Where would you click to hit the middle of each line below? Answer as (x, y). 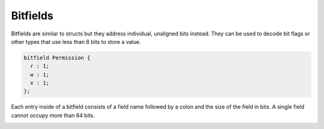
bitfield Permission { (57, 58)
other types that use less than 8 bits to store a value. (76, 41)
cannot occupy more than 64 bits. (53, 115)
